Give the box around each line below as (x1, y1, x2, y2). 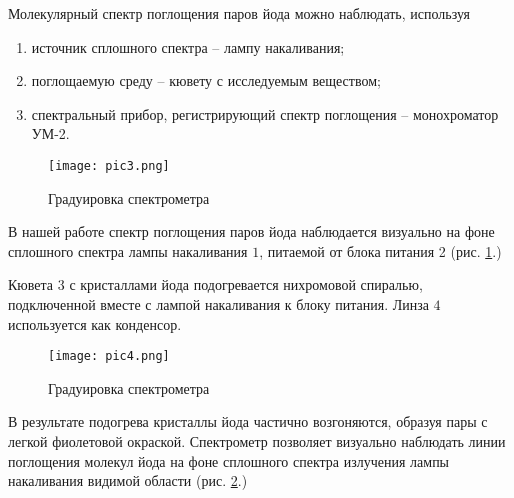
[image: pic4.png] (48, 349, 170, 364)
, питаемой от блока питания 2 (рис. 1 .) (259, 240, 502, 261)
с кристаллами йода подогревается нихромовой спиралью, (69, 274, 423, 295)
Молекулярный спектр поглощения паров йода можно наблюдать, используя (8, 3, 471, 23)
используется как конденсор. (8, 313, 182, 334)
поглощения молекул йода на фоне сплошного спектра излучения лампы (8, 450, 450, 471)
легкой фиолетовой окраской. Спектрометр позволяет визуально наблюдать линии (8, 431, 506, 452)
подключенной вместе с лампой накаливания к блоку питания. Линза (8, 294, 429, 314)
